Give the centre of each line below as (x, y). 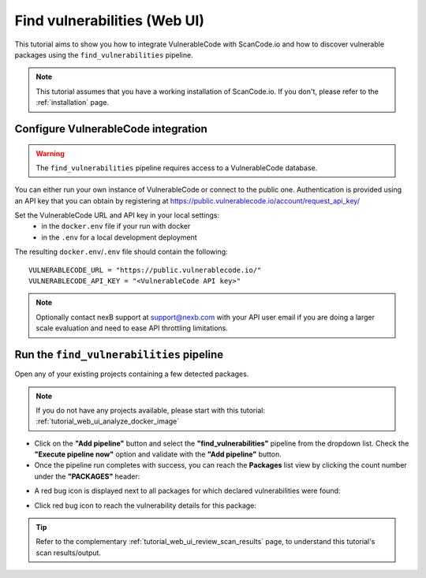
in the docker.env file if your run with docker (116, 226)
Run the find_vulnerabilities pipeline (119, 355)
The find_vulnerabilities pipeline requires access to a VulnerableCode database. (177, 168)
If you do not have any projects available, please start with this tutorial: (151, 410)
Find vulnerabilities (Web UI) (110, 21)
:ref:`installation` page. (73, 103)
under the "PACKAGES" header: (87, 476)
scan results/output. (69, 553)
